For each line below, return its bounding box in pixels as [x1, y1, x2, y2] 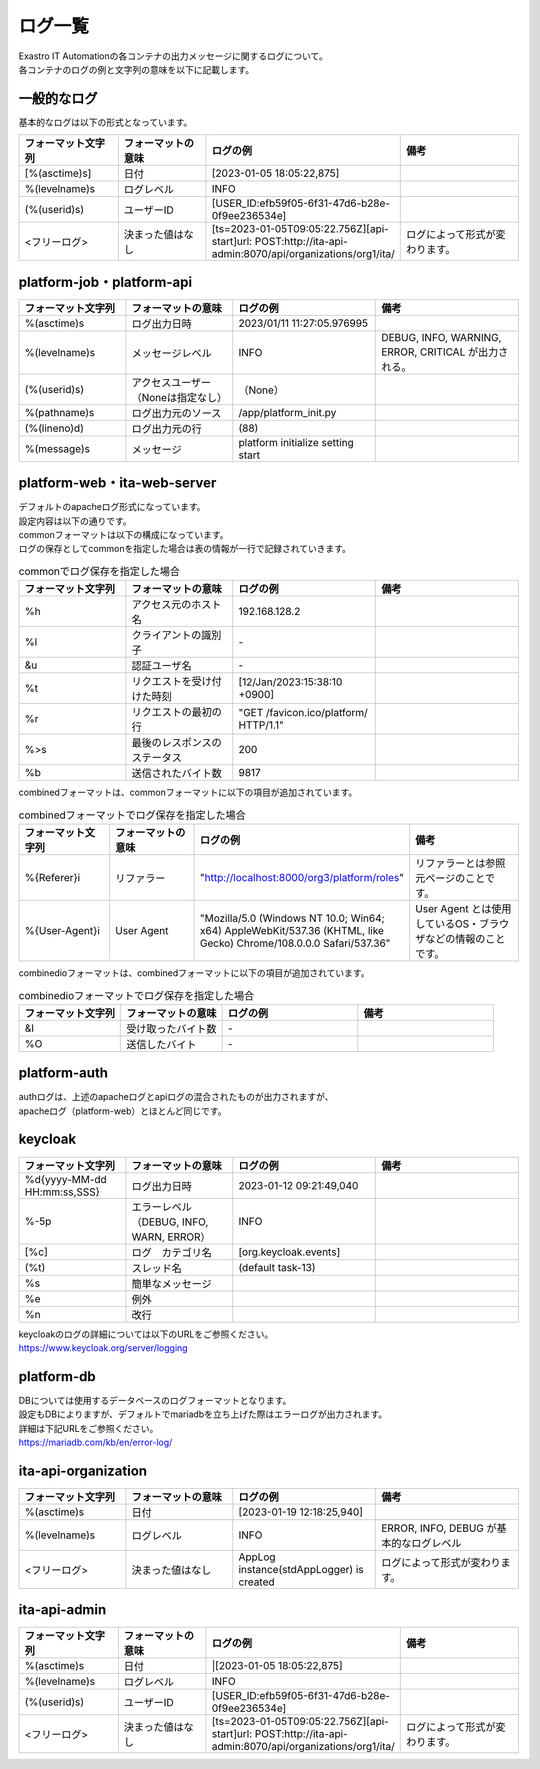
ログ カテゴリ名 [131, 1245, 212, 1259]
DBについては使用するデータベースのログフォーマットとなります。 [18, 1394, 292, 1406]
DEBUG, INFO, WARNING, [381, 330, 502, 344]
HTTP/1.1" [238, 718, 284, 732]
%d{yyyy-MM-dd [24, 1172, 107, 1186]
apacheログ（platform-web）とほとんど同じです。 [18, 1105, 227, 1117]
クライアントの [131, 628, 202, 642]
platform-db [18, 1368, 97, 1385]
